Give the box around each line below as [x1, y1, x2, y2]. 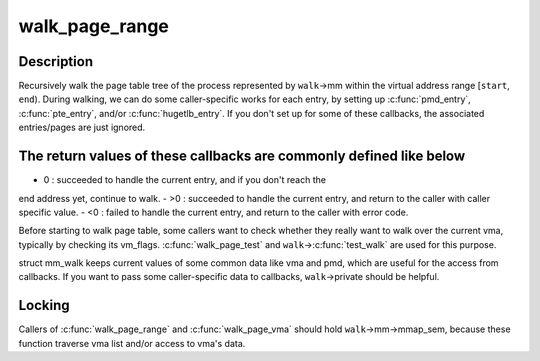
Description [18, 53, 94, 70]
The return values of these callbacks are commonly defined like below [18, 148, 466, 165]
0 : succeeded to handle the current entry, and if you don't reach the [43, 174, 327, 186]
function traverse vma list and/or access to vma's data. [18, 337, 246, 349]
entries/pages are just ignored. [18, 121, 146, 134]
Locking [18, 297, 70, 314]
